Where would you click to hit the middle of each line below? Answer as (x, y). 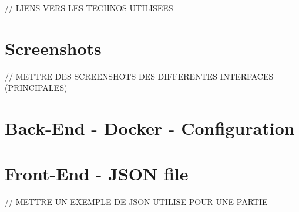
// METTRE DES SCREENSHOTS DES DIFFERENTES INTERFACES (139, 76)
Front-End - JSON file (97, 174)
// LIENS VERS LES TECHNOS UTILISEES (89, 8)
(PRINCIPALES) (36, 88)
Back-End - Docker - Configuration (150, 128)
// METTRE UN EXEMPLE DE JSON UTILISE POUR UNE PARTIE (136, 202)
